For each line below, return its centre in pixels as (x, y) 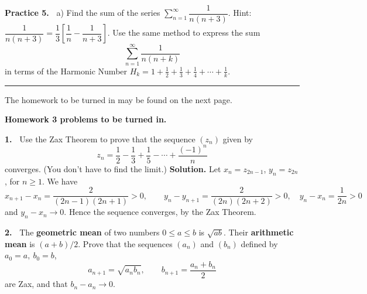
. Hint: (240, 13)
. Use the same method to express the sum (184, 33)
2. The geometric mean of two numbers (82, 232)
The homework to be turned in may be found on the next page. (119, 99)
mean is (20, 243)
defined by (259, 243)
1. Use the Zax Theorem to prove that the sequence (100, 139)
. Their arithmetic (258, 232)
